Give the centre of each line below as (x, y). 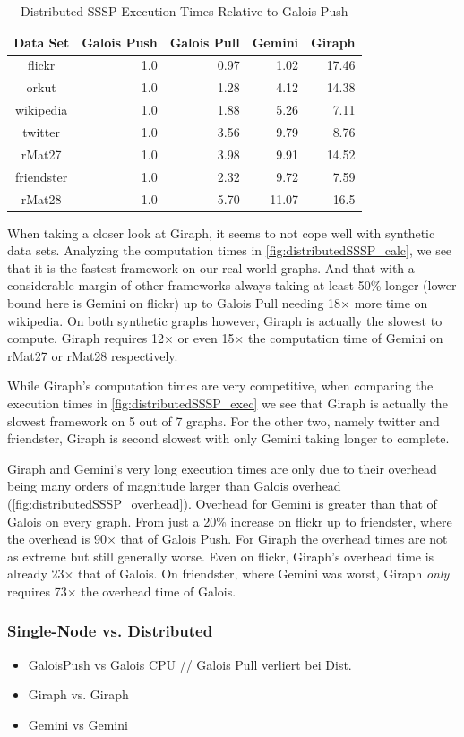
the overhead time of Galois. (159, 591)
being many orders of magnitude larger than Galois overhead (174, 486)
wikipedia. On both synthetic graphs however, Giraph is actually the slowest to (225, 320)
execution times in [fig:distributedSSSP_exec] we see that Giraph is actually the (228, 403)
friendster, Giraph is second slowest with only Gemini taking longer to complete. (228, 438)
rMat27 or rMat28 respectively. (93, 355)
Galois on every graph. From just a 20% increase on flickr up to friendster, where (230, 521)
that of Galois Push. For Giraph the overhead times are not (284, 539)
